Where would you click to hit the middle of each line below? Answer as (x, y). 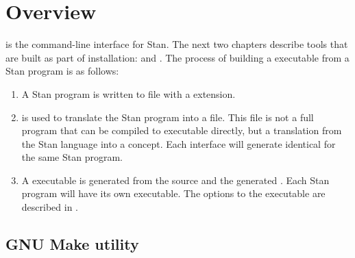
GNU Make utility (72, 244)
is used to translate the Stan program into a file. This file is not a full (168, 117)
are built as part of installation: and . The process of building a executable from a (177, 57)
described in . (50, 207)
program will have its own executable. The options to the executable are (173, 193)
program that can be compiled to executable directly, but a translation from (182, 130)
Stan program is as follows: (62, 71)
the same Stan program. (72, 157)
